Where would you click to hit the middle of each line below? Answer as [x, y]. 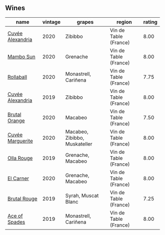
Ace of [15, 216]
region [124, 22]
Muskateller [79, 144]
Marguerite [20, 141]
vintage [52, 22]
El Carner [18, 178]
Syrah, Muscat [82, 195]
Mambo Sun [22, 57]
